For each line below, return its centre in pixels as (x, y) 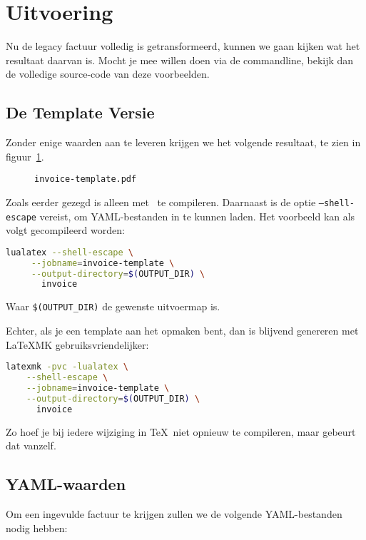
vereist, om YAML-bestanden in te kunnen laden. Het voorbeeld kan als (197, 216)
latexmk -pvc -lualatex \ (67, 367)
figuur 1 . (25, 156)
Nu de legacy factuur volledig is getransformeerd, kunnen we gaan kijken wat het (183, 46)
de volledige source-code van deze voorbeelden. (108, 74)
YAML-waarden (66, 484)
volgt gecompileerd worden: (65, 230)
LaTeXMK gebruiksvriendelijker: (77, 344)
